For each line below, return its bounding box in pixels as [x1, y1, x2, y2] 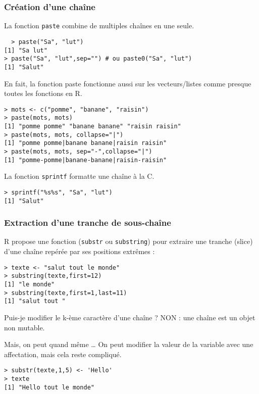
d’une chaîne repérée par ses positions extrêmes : [4, 246, 155, 257]
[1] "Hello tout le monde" [4, 383, 94, 391]
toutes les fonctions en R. [4, 88, 82, 98]
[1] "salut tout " [4, 298, 66, 305]
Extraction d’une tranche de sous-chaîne [4, 216, 171, 229]
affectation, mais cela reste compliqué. [4, 349, 122, 359]
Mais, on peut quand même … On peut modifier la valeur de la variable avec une [4, 339, 253, 350]
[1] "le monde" [4, 281, 55, 288]
